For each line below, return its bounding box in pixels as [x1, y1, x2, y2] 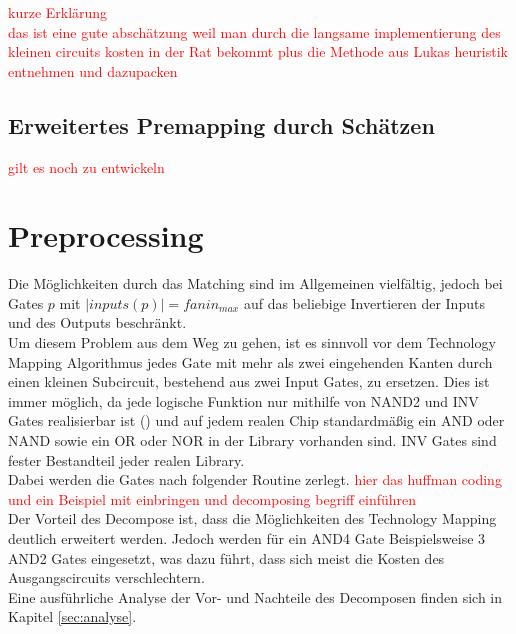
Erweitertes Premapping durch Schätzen [8, 109, 435, 140]
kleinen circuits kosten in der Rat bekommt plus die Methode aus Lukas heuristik [8, 41, 508, 62]
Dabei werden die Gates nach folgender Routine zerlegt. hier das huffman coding [8, 469, 502, 490]
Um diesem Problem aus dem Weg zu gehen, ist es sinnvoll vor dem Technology [8, 332, 496, 353]
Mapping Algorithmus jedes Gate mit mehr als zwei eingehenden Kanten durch [8, 351, 493, 372]
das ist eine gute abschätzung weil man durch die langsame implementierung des [8, 21, 501, 42]
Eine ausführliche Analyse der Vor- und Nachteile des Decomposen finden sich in [8, 586, 503, 607]
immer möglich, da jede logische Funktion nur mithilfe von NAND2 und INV [8, 390, 479, 411]
